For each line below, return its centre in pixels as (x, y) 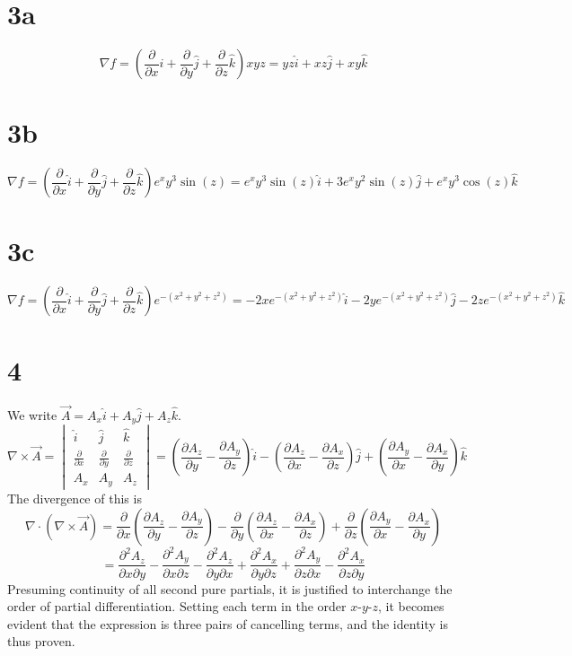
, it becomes (411, 606)
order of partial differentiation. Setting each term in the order (177, 606)
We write (32, 414)
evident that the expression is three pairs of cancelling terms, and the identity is (228, 623)
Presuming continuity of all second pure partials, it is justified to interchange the (230, 588)
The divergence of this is (75, 498)
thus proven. (41, 641)
